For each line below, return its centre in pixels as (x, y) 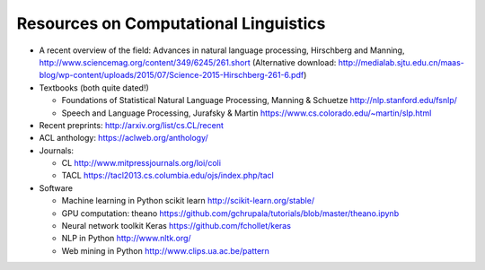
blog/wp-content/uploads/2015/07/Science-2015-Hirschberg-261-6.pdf (172, 75)
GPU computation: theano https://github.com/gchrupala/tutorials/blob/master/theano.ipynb (230, 213)
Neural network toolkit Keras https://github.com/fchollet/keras (176, 226)
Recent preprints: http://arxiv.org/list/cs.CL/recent (132, 125)
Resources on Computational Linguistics (171, 23)
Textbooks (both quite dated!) (94, 87)
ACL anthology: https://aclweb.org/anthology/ (123, 138)
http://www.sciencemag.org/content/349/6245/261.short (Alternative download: (188, 62)
